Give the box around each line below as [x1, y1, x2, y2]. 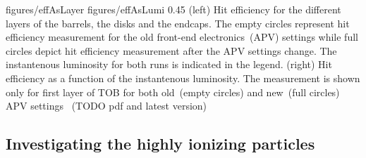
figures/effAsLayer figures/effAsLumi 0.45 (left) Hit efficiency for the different [6, 2, 341, 16]
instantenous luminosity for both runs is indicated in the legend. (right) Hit [6, 57, 332, 72]
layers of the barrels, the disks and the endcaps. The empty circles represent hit [6, 15, 350, 30]
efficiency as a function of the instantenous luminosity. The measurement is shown [6, 70, 360, 85]
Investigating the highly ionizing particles [6, 133, 315, 154]
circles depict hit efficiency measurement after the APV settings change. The [6, 43, 337, 58]
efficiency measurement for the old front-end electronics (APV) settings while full [6, 29, 358, 44]
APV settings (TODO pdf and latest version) [6, 98, 207, 113]
